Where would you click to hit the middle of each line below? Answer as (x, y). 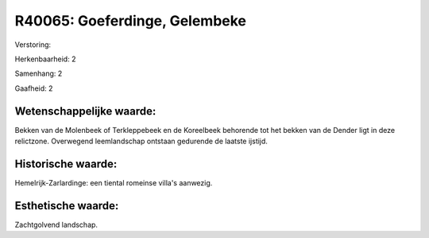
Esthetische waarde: (67, 206)
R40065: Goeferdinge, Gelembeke (130, 21)
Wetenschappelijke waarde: (85, 111)
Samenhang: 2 (39, 74)
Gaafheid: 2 (34, 88)
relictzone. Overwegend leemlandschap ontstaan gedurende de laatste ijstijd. (141, 141)
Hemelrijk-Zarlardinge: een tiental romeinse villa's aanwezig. (114, 182)
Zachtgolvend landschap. (56, 224)
